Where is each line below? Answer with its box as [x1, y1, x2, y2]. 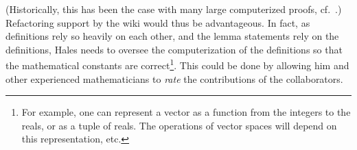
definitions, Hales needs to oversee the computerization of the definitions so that [5, 42, 343, 56]
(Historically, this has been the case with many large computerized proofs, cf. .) [5, 2, 342, 16]
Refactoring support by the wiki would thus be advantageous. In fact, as [5, 15, 310, 29]
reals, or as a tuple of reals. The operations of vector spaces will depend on [21, 118, 337, 132]
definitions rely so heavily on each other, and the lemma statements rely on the [5, 29, 339, 43]
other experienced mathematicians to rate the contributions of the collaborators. [5, 71, 343, 86]
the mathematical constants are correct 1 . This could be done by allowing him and [5, 56, 349, 73]
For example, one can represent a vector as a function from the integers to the [21, 105, 351, 119]
